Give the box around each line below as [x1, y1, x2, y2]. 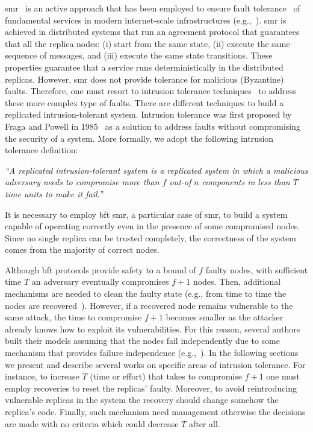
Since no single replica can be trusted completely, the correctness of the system [5, 231, 296, 244]
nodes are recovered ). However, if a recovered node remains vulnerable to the [5, 299, 293, 311]
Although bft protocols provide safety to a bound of [5, 263, 196, 276]
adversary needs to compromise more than [5, 176, 160, 188]
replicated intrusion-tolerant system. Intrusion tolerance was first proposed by [5, 108, 292, 121]
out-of [169, 176, 191, 188]
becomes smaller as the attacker [166, 311, 284, 323]
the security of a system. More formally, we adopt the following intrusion [5, 132, 274, 144]
